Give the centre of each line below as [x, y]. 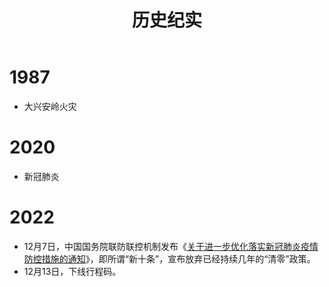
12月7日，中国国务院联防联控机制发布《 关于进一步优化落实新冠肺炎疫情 [171, 246]
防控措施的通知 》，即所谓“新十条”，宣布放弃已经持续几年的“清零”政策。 [169, 258]
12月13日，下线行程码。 [72, 271]
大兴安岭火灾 [50, 106]
